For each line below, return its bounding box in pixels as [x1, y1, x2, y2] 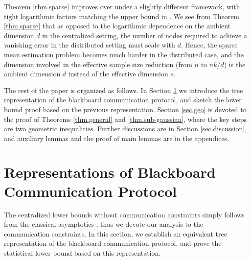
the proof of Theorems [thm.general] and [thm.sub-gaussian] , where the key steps [4, 114, 247, 124]
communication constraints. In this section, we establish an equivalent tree [4, 228, 227, 238]
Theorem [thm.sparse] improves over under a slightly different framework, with [4, 1, 240, 11]
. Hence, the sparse [181, 40, 238, 50]
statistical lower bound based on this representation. [4, 248, 161, 258]
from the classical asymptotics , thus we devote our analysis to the [4, 219, 203, 229]
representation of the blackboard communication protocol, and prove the [4, 238, 222, 248]
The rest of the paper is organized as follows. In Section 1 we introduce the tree [4, 85, 243, 95]
